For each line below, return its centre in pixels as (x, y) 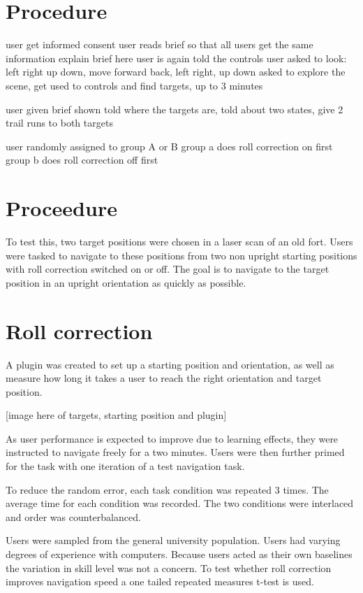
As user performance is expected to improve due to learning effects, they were (172, 438)
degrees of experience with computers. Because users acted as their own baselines (179, 554)
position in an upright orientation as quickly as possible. (126, 282)
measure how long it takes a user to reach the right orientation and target (164, 378)
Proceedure (61, 208)
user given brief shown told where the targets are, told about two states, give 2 (175, 109)
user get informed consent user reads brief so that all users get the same (160, 44)
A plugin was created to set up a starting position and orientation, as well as (170, 364)
